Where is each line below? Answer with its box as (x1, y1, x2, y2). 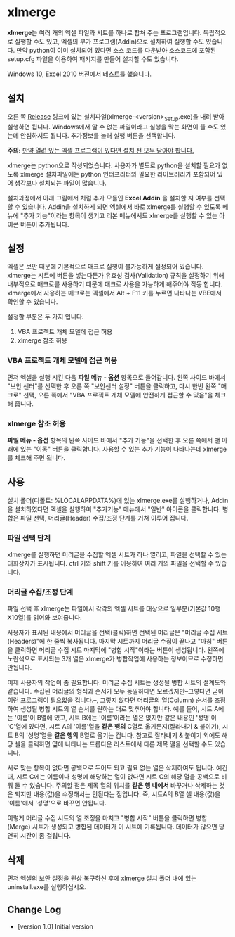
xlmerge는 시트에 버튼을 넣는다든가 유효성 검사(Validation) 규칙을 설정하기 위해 (7, 272, 224, 280)
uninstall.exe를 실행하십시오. (7, 883, 87, 891)
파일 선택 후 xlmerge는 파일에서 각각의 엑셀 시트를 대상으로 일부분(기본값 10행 (7, 604, 221, 613)
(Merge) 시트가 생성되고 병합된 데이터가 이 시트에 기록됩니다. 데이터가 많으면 (7, 822, 217, 831)
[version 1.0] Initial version (17, 922, 93, 931)
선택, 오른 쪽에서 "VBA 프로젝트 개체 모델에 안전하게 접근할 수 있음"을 (23, 390, 213, 399)
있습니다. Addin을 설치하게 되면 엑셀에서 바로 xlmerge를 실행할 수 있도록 (22, 202, 221, 211)
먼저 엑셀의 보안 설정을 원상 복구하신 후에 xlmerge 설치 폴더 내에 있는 (7, 874, 197, 883)
